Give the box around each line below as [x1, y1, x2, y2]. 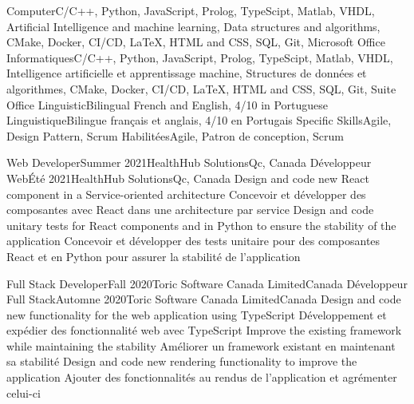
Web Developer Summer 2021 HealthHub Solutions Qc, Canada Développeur [6, 154, 372, 171]
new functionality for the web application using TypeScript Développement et [6, 306, 387, 323]
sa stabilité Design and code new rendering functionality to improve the [6, 353, 357, 370]
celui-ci [6, 384, 41, 401]
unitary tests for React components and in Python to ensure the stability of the [6, 216, 396, 233]
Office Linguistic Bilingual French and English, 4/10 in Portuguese [6, 96, 329, 113]
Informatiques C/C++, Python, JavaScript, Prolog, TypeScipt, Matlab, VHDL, [6, 49, 393, 65]
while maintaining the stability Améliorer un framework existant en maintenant [6, 337, 396, 354]
